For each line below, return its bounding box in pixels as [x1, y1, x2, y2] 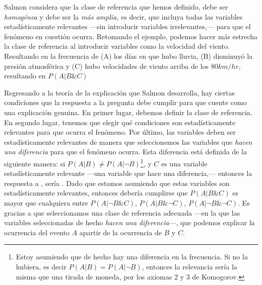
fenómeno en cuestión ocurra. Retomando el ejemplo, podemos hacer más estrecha [4, 31, 258, 41]
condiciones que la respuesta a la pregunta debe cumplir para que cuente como [4, 97, 247, 108]
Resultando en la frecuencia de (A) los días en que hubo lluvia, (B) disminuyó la [4, 50, 253, 61]
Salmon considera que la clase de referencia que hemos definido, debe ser [4, 2, 228, 12]
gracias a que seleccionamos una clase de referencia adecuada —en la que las [4, 207, 240, 218]
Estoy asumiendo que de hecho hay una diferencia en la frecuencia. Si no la [16, 251, 248, 262]
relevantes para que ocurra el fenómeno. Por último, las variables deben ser [4, 127, 236, 137]
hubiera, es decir [16, 261, 67, 271]
